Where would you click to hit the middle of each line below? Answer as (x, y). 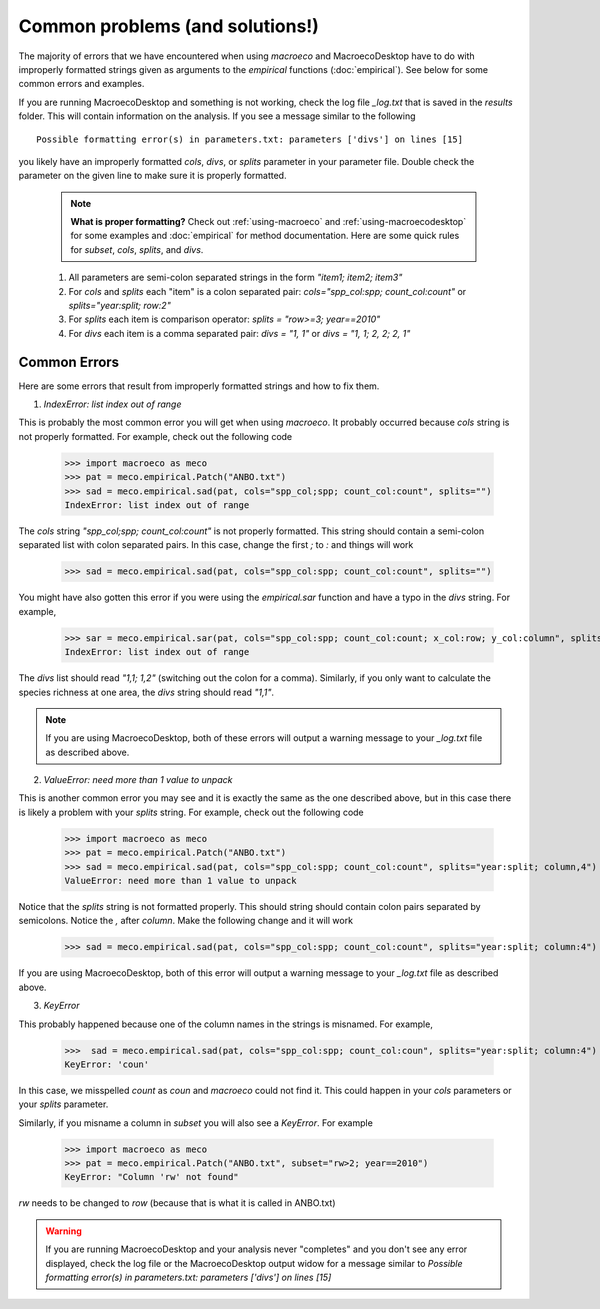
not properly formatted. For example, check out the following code (155, 436)
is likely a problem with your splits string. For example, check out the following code (191, 812)
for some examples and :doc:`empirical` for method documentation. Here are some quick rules (265, 236)
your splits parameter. (63, 1104)
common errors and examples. (81, 84)
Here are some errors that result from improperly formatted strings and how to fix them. (199, 386)
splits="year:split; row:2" (120, 306)
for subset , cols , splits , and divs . (137, 249)
